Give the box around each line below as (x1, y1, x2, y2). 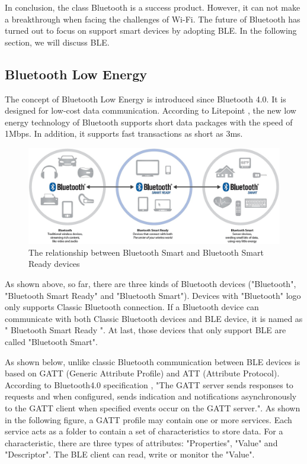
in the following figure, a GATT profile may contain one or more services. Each (5, 413, 292, 426)
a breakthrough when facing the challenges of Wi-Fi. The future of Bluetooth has (5, 12, 300, 25)
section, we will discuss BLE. (5, 36, 110, 48)
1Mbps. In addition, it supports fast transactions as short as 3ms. (5, 127, 243, 140)
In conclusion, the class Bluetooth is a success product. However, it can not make (5, 1, 300, 13)
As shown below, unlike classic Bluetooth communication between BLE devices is (5, 355, 300, 368)
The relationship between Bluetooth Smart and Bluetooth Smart (28, 246, 264, 258)
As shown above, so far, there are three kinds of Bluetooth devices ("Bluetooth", (5, 278, 296, 290)
